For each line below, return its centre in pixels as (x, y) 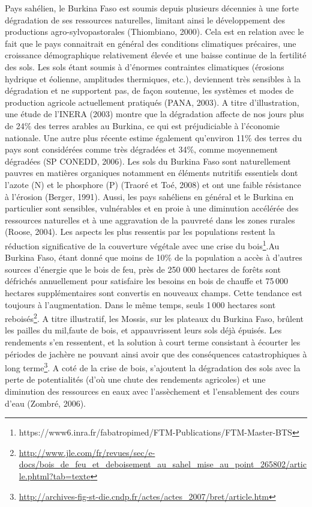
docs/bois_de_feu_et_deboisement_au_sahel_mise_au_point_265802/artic (163, 464)
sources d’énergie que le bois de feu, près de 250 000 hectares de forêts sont (143, 269)
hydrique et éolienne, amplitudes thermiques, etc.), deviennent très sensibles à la (153, 78)
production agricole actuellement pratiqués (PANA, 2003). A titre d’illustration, (152, 102)
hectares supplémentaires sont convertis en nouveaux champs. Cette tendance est (154, 292)
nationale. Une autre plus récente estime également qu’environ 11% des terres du (154, 137)
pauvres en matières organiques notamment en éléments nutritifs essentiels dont (151, 173)
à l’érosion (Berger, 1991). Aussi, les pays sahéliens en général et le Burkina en (149, 196)
